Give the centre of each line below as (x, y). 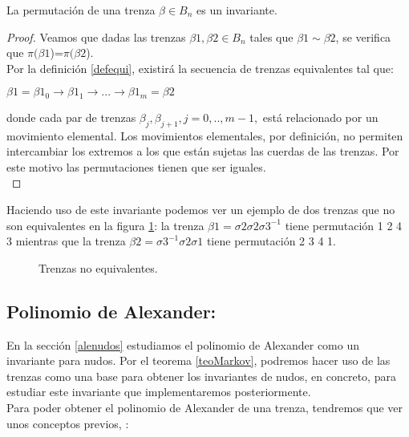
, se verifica (363, 36)
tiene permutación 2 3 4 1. (271, 241)
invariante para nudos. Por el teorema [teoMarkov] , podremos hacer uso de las (198, 360)
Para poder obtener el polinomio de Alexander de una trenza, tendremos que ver (205, 407)
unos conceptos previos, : (68, 423)
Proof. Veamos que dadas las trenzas (96, 36)
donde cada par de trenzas (71, 117)
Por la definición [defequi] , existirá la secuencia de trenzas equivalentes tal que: (200, 68)
